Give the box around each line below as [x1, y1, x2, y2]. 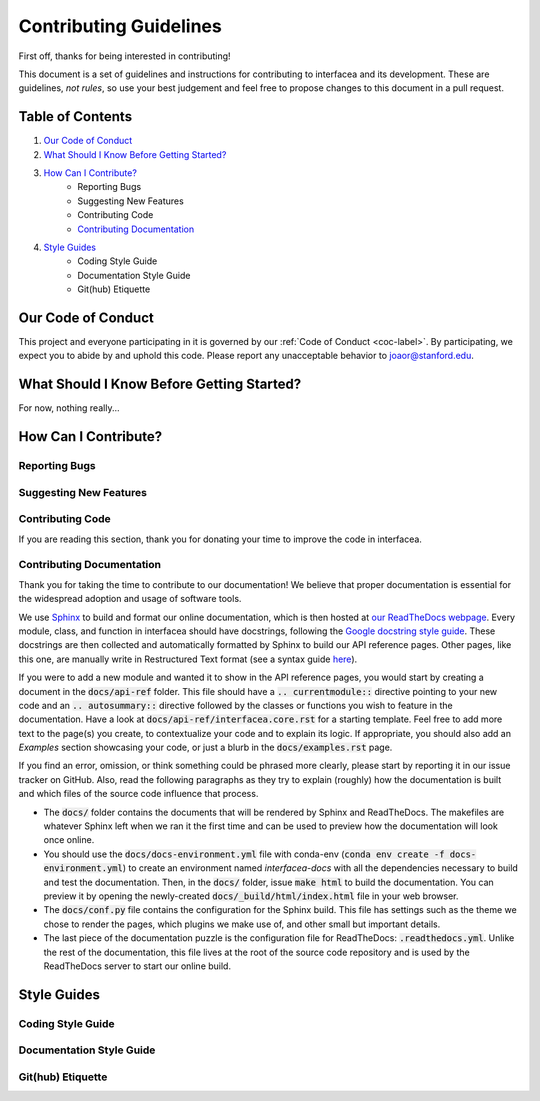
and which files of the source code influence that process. [18, 788, 259, 800]
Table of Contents [18, 108, 133, 125]
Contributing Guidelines [18, 15, 222, 37]
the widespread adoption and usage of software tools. [18, 593, 242, 605]
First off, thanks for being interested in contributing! [18, 50, 231, 62]
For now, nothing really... [18, 402, 120, 414]
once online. [43, 834, 95, 846]
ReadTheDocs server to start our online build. [43, 960, 232, 972]
